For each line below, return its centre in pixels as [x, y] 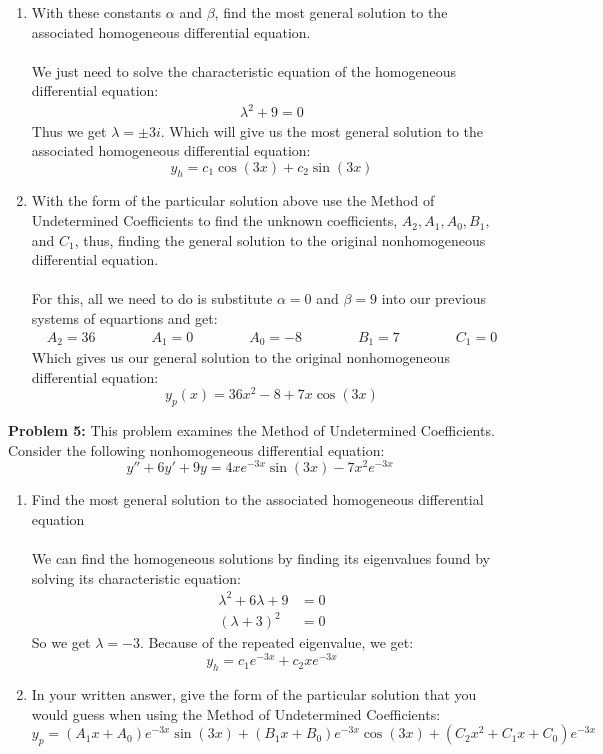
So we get [61, 642]
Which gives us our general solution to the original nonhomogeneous [240, 357]
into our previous [434, 298]
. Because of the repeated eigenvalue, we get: [276, 642]
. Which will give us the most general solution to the [322, 130]
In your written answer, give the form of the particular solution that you [254, 693]
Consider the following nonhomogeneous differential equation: [196, 449]
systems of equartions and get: [124, 318]
